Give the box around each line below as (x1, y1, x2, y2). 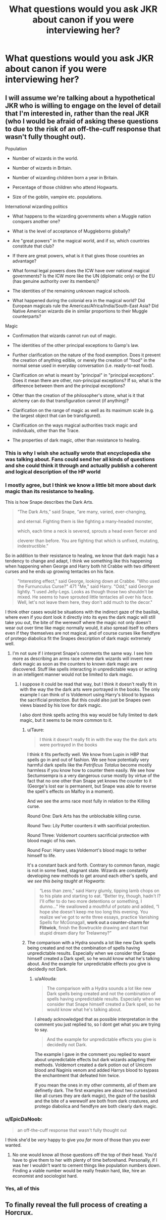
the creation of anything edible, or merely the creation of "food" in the (12, 357, 155, 363)
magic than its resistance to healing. (5, 488, 95, 495)
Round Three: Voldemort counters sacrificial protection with (27, 832, 150, 838)
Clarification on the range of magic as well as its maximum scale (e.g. (12, 407, 155, 413)
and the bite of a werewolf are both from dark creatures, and (34, 1098, 159, 1104)
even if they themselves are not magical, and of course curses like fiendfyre (5, 630, 161, 636)
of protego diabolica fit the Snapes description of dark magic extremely (5, 636, 151, 642)
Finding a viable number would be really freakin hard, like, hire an (12, 1167, 146, 1173)
